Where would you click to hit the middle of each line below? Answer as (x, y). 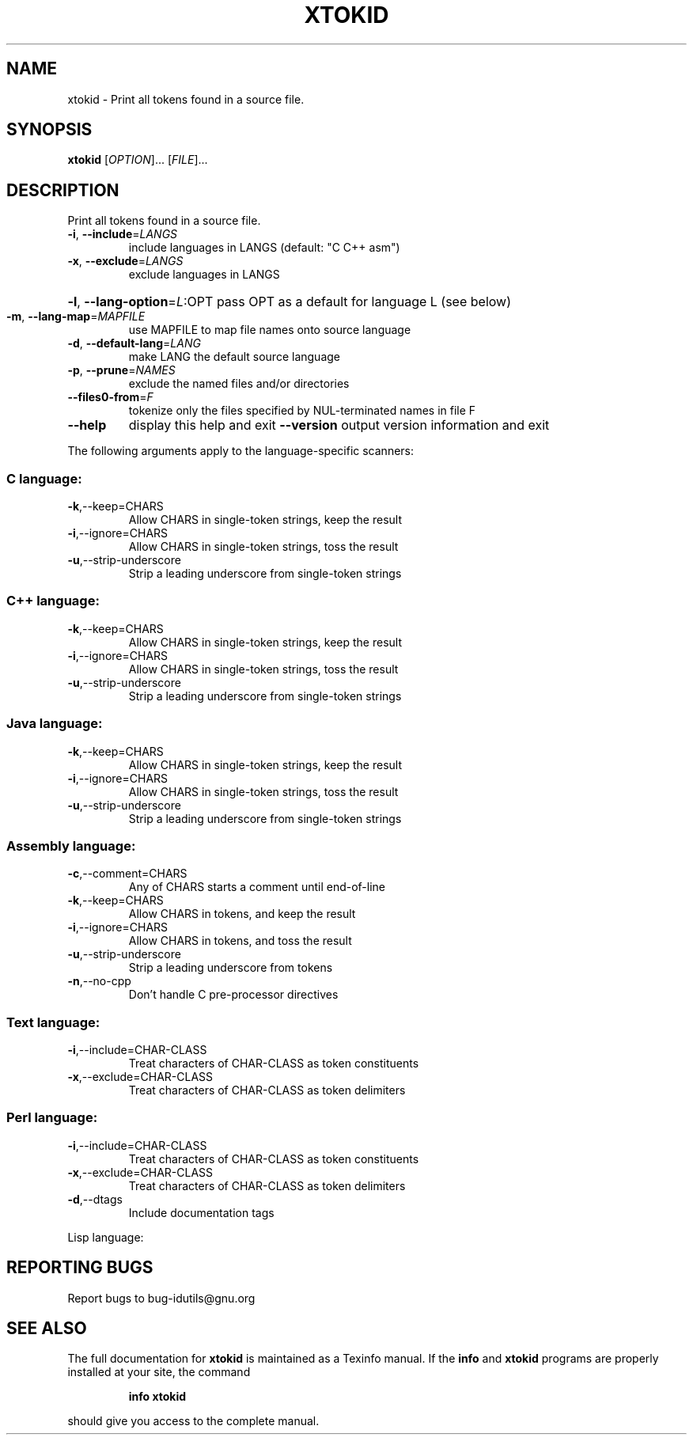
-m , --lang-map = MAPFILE (76, 317)
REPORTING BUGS (80, 1268)
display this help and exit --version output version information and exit (339, 425)
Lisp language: (106, 1237)
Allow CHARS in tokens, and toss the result (240, 941)
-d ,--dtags (95, 1199)
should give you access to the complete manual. (193, 1421)
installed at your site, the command (159, 1372)
